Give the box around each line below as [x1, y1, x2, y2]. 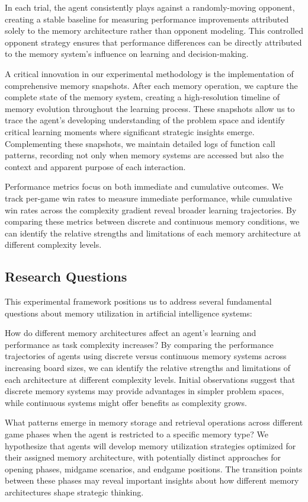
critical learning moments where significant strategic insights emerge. [5, 125, 255, 138]
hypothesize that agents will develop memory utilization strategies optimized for [5, 439, 296, 452]
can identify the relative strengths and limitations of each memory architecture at [5, 226, 301, 239]
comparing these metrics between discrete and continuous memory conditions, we [5, 215, 300, 228]
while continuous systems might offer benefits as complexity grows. [5, 396, 247, 408]
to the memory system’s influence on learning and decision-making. [5, 47, 249, 60]
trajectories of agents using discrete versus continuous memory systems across [5, 350, 287, 362]
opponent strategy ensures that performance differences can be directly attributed [5, 36, 302, 48]
